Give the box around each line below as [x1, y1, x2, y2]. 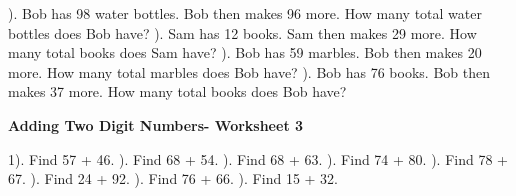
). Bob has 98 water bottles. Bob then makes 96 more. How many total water [8, 3, 482, 23]
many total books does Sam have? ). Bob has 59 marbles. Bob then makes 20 [8, 42, 482, 63]
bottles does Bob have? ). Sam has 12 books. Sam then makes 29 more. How [8, 22, 477, 43]
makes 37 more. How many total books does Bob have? [8, 81, 347, 102]
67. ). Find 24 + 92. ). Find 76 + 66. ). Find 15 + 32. [8, 168, 338, 189]
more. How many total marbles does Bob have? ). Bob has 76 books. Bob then [8, 61, 490, 82]
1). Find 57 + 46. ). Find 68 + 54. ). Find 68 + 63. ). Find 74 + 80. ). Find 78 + [8, 148, 508, 169]
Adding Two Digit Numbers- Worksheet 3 [8, 114, 304, 135]
